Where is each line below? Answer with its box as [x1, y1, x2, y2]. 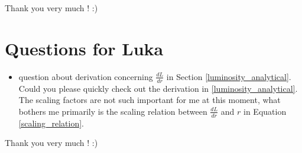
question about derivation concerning [18, 70, 153, 82]
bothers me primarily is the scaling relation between [18, 105, 207, 117]
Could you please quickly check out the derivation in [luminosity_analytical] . [18, 82, 298, 94]
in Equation [243, 105, 287, 117]
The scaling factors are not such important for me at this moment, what [18, 94, 281, 106]
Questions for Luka [5, 36, 164, 60]
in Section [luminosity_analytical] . [166, 70, 291, 82]
